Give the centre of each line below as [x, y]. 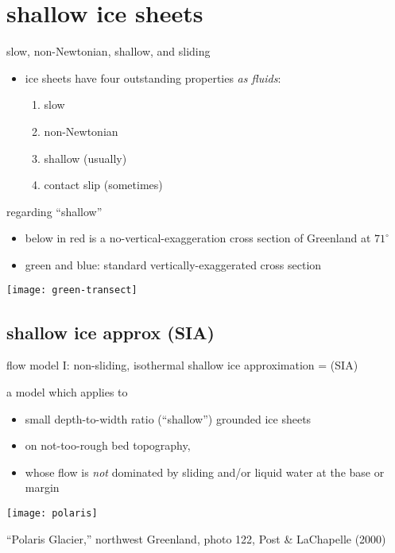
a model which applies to [67, 391]
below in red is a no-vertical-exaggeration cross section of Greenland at [198, 238]
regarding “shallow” [54, 211]
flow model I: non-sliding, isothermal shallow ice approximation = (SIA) [182, 365]
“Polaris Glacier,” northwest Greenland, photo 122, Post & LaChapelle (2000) [196, 538]
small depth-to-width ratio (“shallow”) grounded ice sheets [168, 418]
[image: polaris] [52, 513]
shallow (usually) [85, 158]
